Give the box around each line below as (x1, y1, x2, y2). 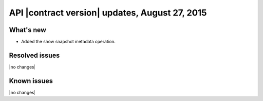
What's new (9, 26, 46, 34)
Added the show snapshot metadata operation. (21, 39, 116, 45)
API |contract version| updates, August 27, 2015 (9, 7, 207, 18)
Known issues (9, 77, 53, 85)
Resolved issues (9, 51, 60, 59)
